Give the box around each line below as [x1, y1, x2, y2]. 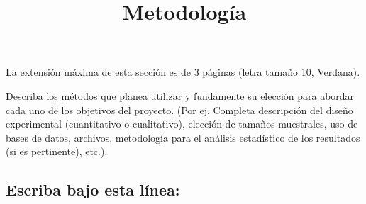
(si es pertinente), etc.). [6, 144, 108, 159]
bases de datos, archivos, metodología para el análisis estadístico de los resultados [6, 130, 360, 144]
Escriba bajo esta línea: [6, 178, 180, 200]
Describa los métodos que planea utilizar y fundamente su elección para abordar [6, 88, 355, 103]
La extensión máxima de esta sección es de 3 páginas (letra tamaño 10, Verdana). [6, 64, 360, 79]
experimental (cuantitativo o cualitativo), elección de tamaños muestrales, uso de [6, 116, 358, 131]
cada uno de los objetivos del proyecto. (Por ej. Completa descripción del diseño [6, 102, 353, 117]
